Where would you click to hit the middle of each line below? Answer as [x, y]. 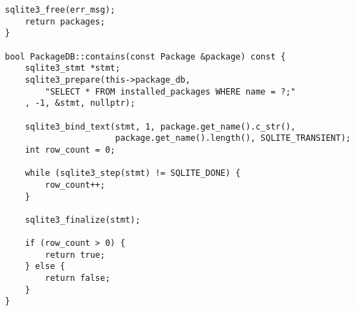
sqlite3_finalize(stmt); [83, 220]
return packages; [65, 21]
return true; [75, 255]
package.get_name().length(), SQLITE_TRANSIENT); [233, 138]
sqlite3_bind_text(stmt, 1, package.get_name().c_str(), [160, 126]
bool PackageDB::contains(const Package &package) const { [145, 56]
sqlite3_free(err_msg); [60, 10]
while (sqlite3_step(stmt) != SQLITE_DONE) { [133, 173]
